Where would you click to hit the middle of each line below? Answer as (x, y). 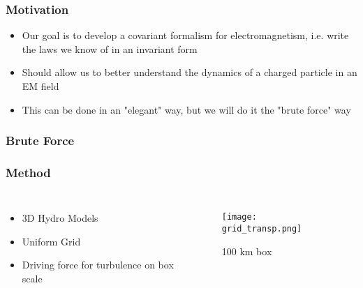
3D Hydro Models (60, 218)
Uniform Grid (51, 241)
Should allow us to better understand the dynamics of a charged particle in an (190, 72)
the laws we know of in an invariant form (110, 48)
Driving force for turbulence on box (98, 265)
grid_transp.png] (262, 228)
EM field (40, 86)
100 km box (247, 251)
